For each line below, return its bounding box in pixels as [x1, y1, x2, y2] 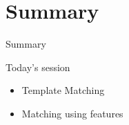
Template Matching [21, 83, 105, 97]
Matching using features [21, 106, 123, 120]
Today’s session [6, 59, 70, 74]
